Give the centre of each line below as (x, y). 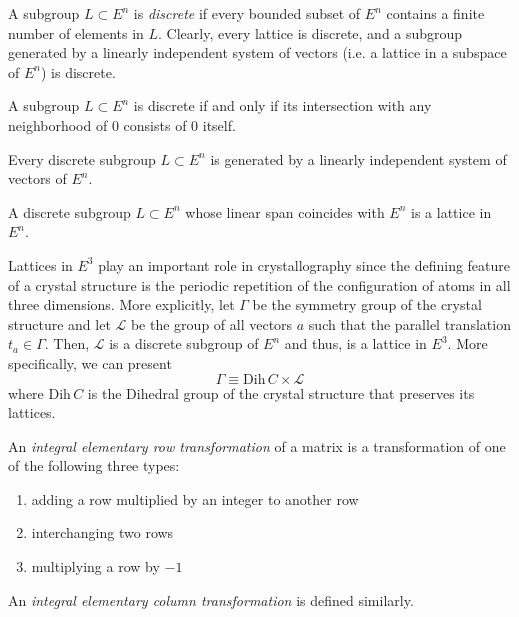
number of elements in (76, 32)
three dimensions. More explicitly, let (121, 304)
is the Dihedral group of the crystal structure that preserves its (281, 392)
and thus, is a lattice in (355, 343)
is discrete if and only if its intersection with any (282, 105)
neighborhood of (58, 124)
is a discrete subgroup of (184, 343)
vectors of (37, 178)
